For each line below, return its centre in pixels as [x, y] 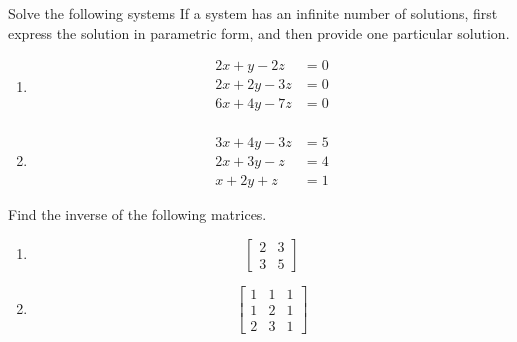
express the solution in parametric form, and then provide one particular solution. [259, 32]
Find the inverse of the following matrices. [137, 214]
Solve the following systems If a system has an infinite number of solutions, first [253, 13]
